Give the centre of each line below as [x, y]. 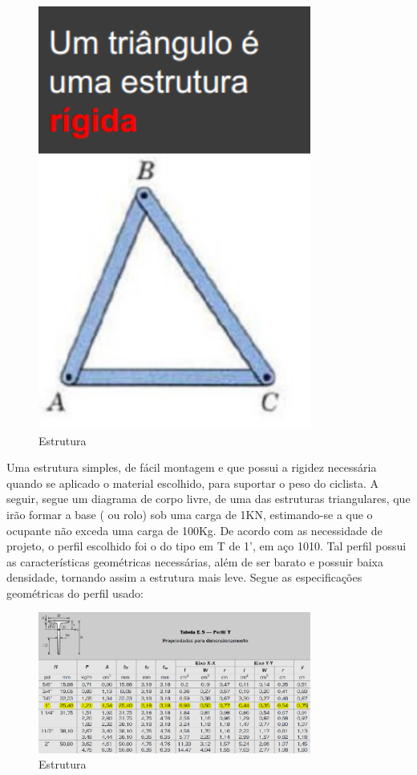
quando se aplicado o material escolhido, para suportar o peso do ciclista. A [193, 483]
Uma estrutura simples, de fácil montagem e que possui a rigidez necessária [192, 467]
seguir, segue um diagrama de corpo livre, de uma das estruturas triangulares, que [208, 499]
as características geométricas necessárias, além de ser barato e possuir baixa [195, 561]
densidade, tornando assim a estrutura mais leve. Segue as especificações [184, 577]
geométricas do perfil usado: [75, 592]
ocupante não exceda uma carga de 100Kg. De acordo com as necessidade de [194, 530]
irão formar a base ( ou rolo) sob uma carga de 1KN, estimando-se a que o [190, 514]
